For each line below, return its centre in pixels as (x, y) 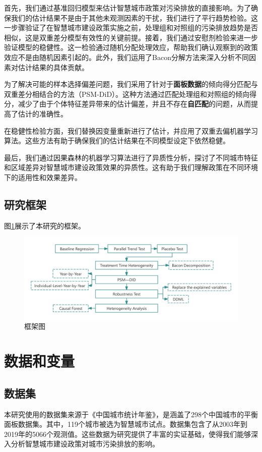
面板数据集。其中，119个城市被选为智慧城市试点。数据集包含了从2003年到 (126, 424)
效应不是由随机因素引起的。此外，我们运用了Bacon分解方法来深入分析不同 (126, 57)
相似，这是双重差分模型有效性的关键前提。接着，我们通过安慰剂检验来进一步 (131, 37)
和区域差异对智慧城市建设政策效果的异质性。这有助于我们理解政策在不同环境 (131, 167)
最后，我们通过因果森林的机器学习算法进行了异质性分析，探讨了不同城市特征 (131, 157)
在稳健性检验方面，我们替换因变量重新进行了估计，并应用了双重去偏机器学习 (131, 130)
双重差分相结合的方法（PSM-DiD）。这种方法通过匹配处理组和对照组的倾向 (127, 94)
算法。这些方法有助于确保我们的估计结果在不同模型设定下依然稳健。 (117, 140)
